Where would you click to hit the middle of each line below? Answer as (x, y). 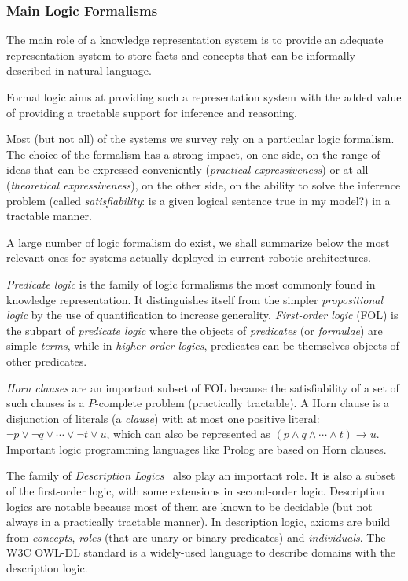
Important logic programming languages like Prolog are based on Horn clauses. (197, 449)
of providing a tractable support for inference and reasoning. (152, 112)
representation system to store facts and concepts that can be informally (181, 55)
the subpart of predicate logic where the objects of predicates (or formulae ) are (195, 330)
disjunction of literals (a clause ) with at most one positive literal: (163, 418)
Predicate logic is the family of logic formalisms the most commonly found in (191, 283)
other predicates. (47, 360)
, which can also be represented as (188, 434)
